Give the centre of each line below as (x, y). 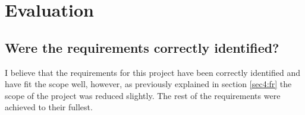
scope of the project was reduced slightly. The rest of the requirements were (143, 95)
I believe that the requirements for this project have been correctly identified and (152, 72)
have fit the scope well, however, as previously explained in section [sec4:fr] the (148, 84)
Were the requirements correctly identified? (142, 47)
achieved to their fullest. (49, 107)
